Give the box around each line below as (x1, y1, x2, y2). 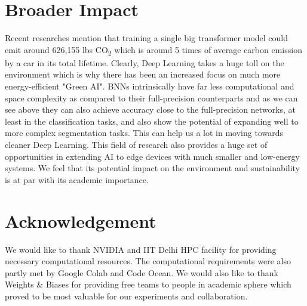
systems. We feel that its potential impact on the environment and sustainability (5, 162, 300, 174)
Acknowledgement (5, 208, 156, 233)
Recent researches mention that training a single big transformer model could (5, 32, 288, 44)
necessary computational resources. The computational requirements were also (5, 255, 291, 267)
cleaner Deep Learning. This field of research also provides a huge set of (5, 138, 268, 150)
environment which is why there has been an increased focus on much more (5, 68, 281, 81)
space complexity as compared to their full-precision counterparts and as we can (5, 91, 298, 104)
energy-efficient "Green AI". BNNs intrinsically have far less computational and (5, 80, 294, 92)
